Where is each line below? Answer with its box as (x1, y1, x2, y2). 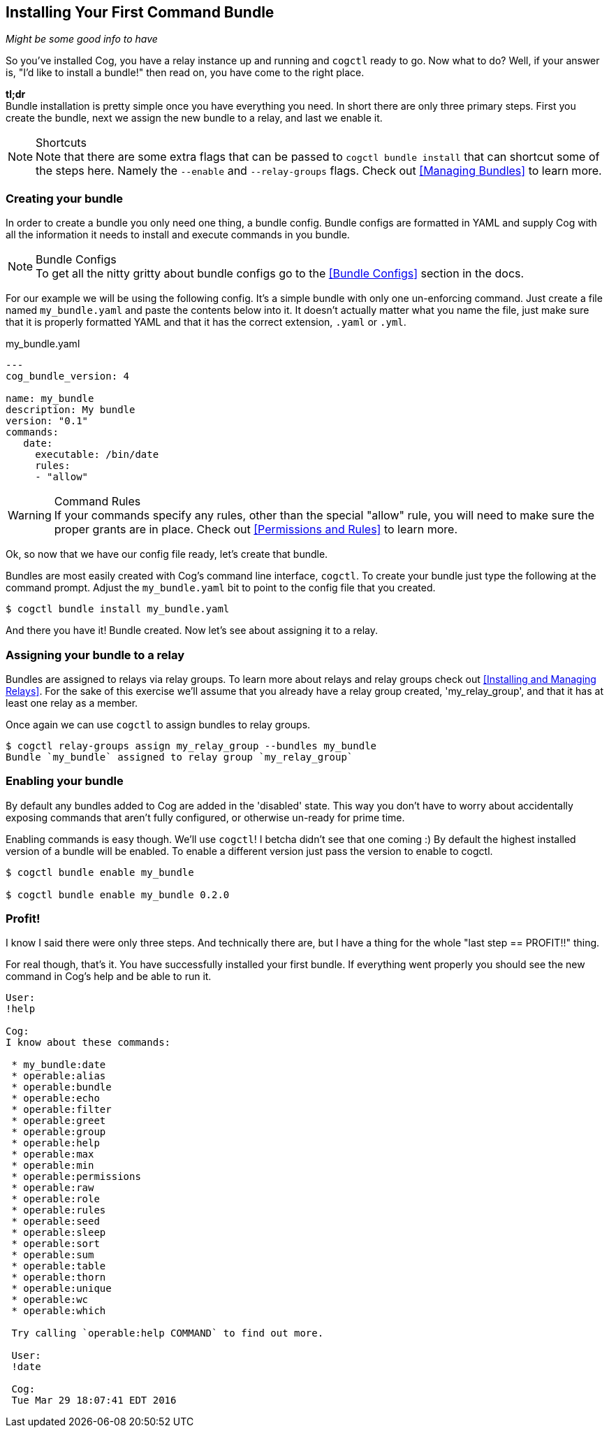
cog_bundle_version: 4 (6, 370, 130, 382)
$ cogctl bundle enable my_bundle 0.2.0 (6, 888, 230, 900)
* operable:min (11, 1160, 94, 1172)
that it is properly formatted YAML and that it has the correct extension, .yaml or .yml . (6, 316, 406, 329)
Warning (8, 508, 52, 523)
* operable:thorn (11, 1272, 106, 1283)
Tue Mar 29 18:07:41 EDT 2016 (11, 1395, 177, 1406)
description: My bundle (6, 404, 135, 416)
